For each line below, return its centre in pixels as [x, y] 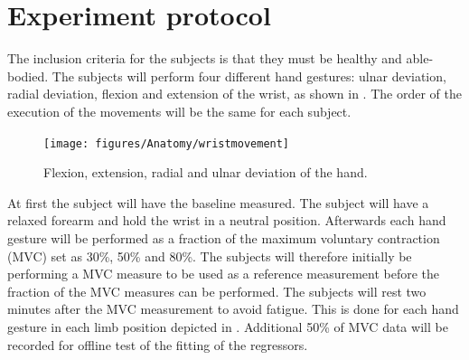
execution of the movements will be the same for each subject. [179, 111]
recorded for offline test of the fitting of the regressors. [158, 344]
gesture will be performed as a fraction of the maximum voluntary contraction [224, 237]
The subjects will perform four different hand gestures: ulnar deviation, [249, 76]
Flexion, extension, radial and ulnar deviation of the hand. [206, 172]
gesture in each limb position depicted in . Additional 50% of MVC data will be [228, 326]
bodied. [28, 76]
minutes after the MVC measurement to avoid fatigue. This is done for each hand [233, 309]
